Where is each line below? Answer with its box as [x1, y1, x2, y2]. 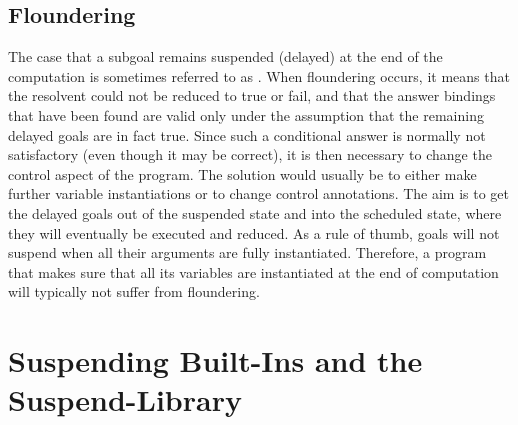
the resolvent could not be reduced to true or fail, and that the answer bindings [8, 85, 496, 106]
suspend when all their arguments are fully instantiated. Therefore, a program [8, 242, 487, 263]
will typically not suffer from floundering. [8, 281, 260, 302]
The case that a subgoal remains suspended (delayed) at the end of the [8, 46, 443, 67]
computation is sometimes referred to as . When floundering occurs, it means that [8, 65, 510, 86]
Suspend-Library [8, 379, 242, 420]
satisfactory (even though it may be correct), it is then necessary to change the [8, 144, 492, 165]
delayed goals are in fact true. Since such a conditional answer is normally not [8, 124, 486, 145]
